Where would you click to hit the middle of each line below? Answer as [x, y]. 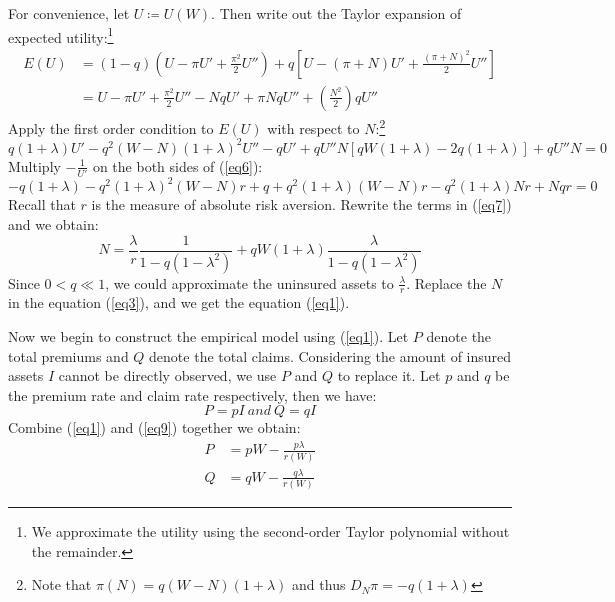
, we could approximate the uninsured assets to [249, 282]
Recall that [42, 204]
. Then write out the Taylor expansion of [336, 13]
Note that [61, 584]
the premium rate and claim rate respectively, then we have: [192, 394]
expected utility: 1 [61, 35]
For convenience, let [69, 13]
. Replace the [446, 282]
